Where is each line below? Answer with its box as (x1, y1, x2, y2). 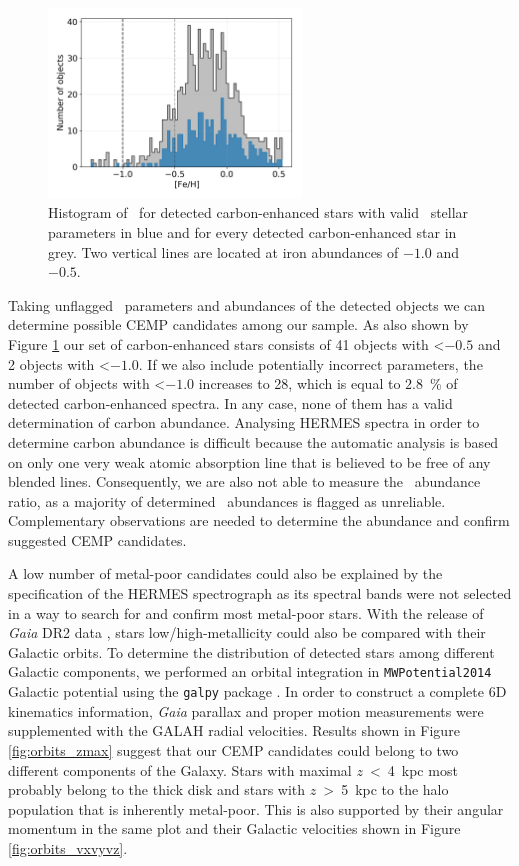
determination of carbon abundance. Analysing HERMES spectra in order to (8, 412, 480, 433)
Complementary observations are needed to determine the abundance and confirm (8, 510, 510, 531)
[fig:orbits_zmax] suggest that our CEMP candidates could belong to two (8, 739, 459, 760)
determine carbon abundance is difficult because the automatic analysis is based (8, 431, 499, 452)
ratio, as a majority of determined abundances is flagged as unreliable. (8, 490, 446, 511)
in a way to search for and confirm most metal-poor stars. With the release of (8, 602, 484, 623)
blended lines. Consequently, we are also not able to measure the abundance (8, 471, 481, 492)
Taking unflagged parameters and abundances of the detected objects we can (8, 294, 486, 315)
